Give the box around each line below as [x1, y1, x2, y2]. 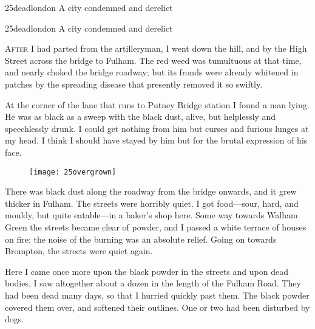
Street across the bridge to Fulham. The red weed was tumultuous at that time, [5, 54, 302, 66]
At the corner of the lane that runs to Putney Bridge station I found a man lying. [5, 98, 310, 111]
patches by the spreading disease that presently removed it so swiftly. [5, 77, 263, 90]
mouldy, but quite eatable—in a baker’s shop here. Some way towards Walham [5, 209, 298, 221]
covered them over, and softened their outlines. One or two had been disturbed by [5, 300, 310, 313]
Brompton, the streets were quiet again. [5, 244, 153, 257]
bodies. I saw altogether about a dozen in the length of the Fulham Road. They [5, 277, 301, 289]
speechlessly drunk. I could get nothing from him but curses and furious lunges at [5, 122, 309, 134]
